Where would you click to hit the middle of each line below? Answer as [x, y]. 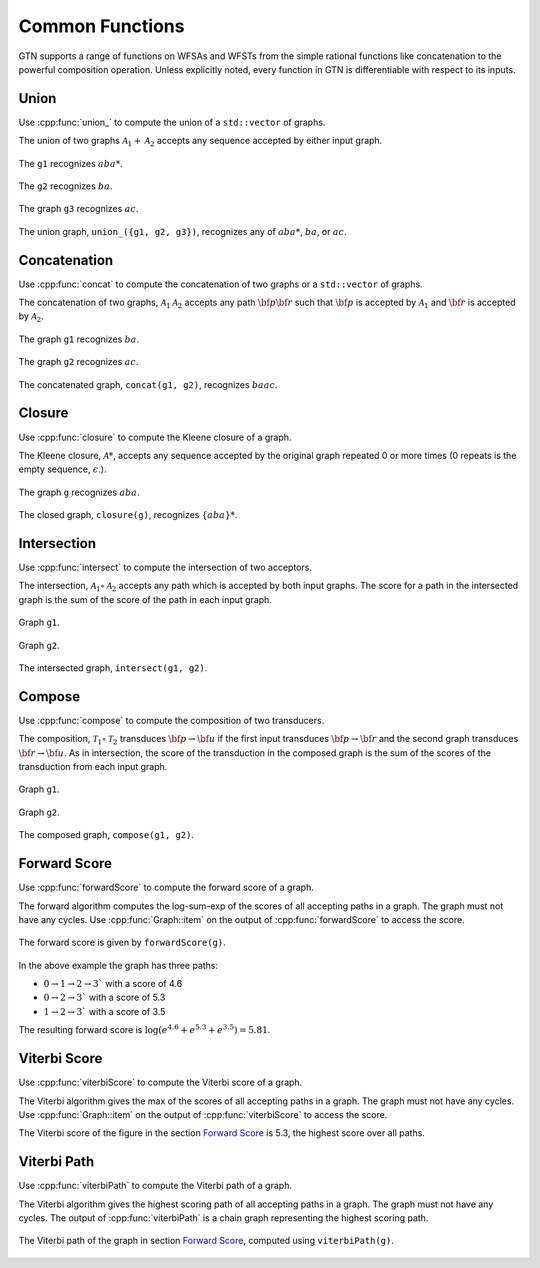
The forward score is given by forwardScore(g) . [122, 942]
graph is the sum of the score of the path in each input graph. [145, 599]
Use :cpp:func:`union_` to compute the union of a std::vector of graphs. [172, 122]
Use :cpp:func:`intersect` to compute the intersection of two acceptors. [165, 567]
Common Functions [101, 26]
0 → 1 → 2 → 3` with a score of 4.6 [113, 984]
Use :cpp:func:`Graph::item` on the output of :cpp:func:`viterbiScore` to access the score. [203, 1114]
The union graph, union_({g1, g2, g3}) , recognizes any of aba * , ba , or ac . [182, 231]
